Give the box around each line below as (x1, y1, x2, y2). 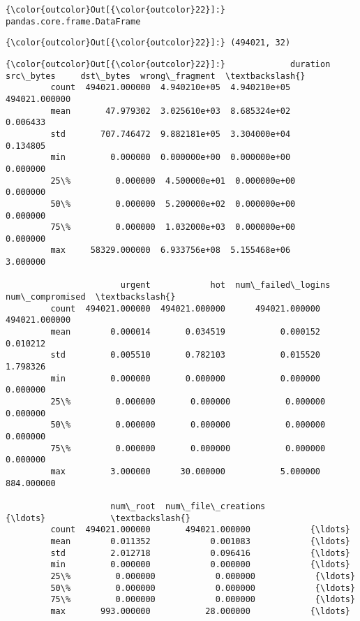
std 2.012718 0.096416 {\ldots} (50, 548, 350, 558)
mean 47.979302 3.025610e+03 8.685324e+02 (50, 105, 291, 116)
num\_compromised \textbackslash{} (6, 292, 176, 302)
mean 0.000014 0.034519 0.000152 (50, 327, 321, 337)
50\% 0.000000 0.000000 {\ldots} (50, 583, 356, 593)
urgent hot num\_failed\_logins (120, 280, 331, 291)
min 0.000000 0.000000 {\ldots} (50, 560, 350, 570)
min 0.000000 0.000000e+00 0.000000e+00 (50, 152, 291, 163)
